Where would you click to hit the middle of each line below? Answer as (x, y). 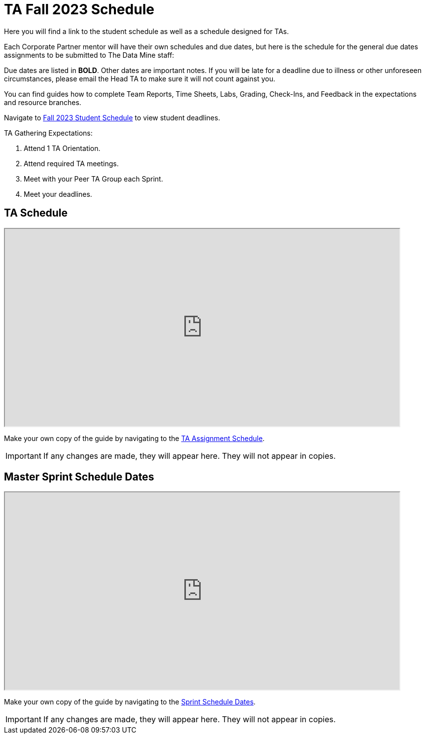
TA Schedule (36, 213)
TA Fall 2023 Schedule (79, 9)
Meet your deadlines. (58, 194)
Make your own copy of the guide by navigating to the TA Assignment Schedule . (134, 438)
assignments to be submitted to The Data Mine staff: (89, 55)
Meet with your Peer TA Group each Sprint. (93, 179)
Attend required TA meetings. (71, 163)
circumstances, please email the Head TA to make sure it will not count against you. (140, 78)
